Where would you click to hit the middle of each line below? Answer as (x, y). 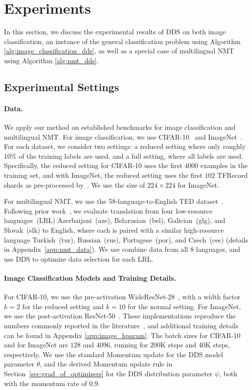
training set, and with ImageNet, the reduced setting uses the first (103, 175)
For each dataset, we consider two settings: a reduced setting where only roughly (125, 146)
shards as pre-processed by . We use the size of (75, 184)
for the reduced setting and (63, 306)
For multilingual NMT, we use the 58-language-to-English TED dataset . (114, 201)
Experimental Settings (62, 86)
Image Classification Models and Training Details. (90, 278)
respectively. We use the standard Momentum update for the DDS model (114, 354)
